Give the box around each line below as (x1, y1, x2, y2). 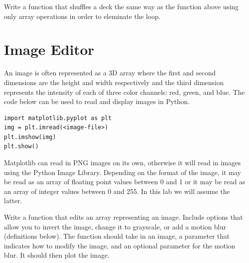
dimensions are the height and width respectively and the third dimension (4, 77, 224, 87)
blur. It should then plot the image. (4, 250, 110, 260)
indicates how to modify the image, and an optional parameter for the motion (4, 240, 235, 250)
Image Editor (4, 39, 95, 59)
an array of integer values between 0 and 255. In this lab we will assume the (4, 186, 230, 196)
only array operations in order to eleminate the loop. (4, 11, 161, 21)
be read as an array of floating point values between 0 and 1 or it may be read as (4, 176, 246, 187)
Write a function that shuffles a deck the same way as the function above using (4, 1, 239, 11)
